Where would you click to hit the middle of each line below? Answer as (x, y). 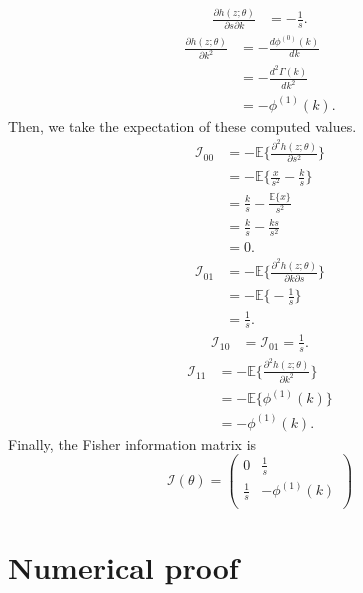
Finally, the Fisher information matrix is (132, 443)
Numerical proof (123, 567)
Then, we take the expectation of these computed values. (182, 125)
